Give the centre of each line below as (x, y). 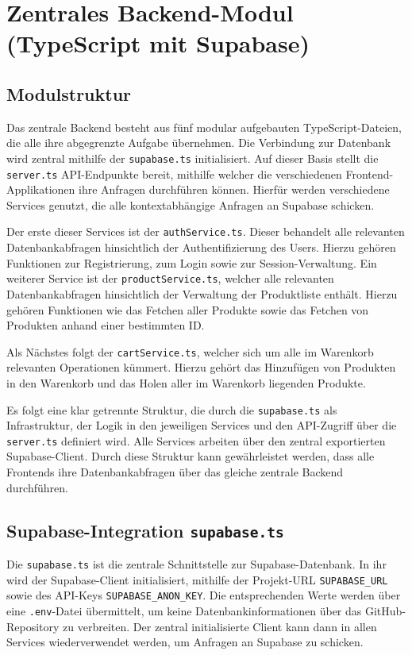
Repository (33, 626)
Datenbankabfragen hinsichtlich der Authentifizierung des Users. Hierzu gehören (201, 247)
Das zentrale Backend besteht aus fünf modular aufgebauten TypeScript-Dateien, (204, 127)
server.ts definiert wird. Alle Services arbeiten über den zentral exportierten (196, 440)
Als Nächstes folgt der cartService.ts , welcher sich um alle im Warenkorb (190, 351)
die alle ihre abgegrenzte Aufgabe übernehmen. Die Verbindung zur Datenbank (199, 143)
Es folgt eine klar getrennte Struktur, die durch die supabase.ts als (172, 409)
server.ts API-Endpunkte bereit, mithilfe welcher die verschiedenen (174, 173)
